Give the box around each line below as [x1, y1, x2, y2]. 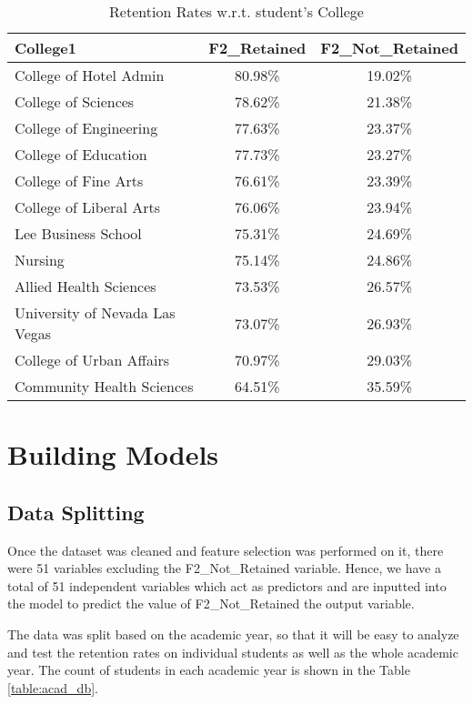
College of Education [15, 144, 147, 165]
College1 [15, 37, 76, 58]
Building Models [7, 436, 219, 473]
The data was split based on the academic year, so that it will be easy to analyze [7, 624, 459, 643]
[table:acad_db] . [7, 678, 98, 697]
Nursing [15, 249, 65, 270]
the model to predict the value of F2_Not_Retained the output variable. [7, 594, 415, 613]
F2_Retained [208, 37, 307, 58]
